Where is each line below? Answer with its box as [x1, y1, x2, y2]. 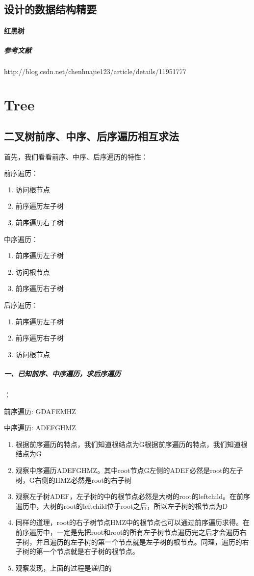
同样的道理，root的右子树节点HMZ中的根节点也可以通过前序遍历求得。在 [15, 517, 250, 527]
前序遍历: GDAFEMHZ [4, 406, 76, 416]
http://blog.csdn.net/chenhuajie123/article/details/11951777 [4, 66, 186, 76]
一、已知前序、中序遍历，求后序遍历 [4, 368, 121, 379]
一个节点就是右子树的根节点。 [43, 546, 139, 556]
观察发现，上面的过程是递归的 [15, 562, 112, 573]
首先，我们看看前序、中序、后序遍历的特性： [4, 151, 148, 161]
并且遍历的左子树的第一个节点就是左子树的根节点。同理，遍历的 [36, 536, 242, 547]
